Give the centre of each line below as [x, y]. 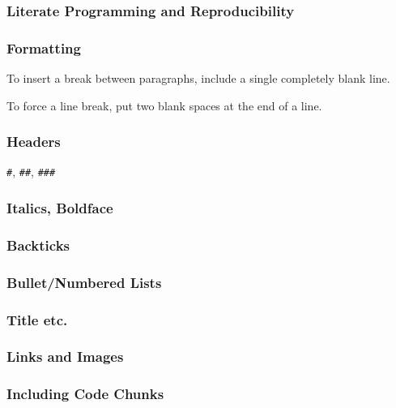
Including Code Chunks [85, 394]
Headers [34, 142]
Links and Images [65, 356]
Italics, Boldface [60, 208]
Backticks [38, 245]
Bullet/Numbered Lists [84, 282]
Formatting [44, 47]
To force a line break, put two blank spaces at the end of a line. [164, 105]
